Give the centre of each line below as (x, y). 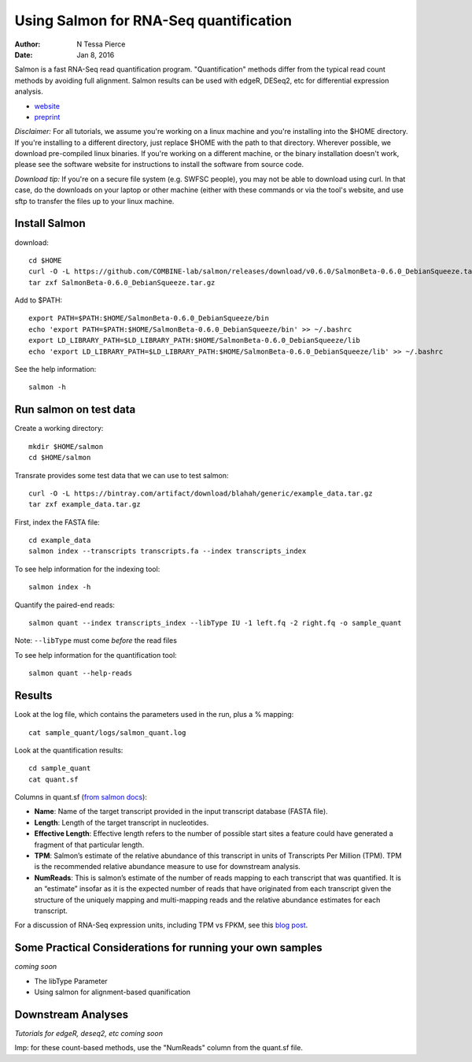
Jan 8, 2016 (96, 54)
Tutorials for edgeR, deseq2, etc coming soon (88, 1033)
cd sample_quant (60, 769)
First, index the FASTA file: (57, 522)
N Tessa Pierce (101, 44)
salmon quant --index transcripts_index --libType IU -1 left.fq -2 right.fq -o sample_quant (215, 623)
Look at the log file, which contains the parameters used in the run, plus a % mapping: (154, 715)
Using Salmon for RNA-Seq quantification (153, 20)
